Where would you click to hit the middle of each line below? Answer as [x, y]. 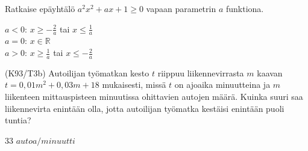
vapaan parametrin [181, 8]
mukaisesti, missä [134, 85]
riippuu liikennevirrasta [201, 72]
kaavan [270, 72]
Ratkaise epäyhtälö [40, 8]
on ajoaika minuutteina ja [222, 85]
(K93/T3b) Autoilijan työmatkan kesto [77, 72]
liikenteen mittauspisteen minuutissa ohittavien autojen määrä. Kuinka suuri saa [154, 97]
